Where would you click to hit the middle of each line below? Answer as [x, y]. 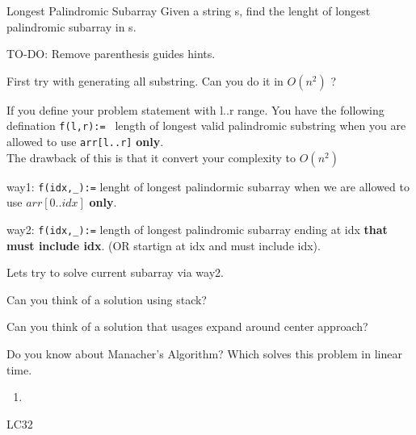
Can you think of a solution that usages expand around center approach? [187, 326]
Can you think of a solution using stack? [107, 299]
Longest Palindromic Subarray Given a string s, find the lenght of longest [189, 10]
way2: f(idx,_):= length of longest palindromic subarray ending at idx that [197, 229]
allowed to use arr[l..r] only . [85, 142]
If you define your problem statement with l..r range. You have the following [195, 109]
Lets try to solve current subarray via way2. [115, 272]
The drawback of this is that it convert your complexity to [151, 157]
